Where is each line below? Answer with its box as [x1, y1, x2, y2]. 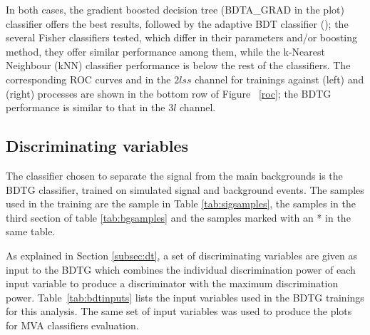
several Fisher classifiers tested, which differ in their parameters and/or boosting [6, 30, 358, 45]
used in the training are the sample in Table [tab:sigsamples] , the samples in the [6, 196, 356, 211]
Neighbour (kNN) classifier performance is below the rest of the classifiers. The [6, 58, 351, 73]
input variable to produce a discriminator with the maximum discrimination [6, 276, 339, 291]
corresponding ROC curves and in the [6, 71, 171, 86]
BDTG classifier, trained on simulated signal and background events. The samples [6, 182, 364, 197]
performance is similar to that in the [6, 100, 165, 115]
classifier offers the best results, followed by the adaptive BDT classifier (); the [6, 16, 349, 31]
